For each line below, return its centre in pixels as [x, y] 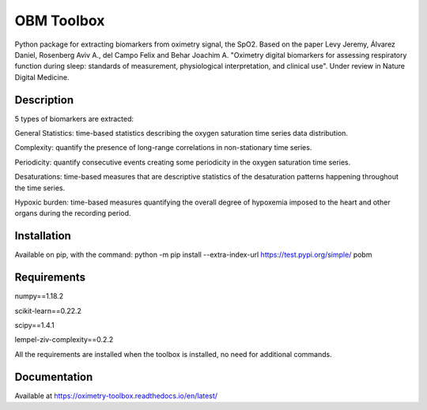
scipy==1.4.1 [34, 325]
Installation [43, 236]
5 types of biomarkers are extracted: [74, 118]
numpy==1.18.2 [39, 296]
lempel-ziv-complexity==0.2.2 [64, 340]
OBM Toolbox [60, 21]
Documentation [54, 376]
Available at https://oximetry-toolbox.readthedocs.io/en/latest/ [116, 396]
